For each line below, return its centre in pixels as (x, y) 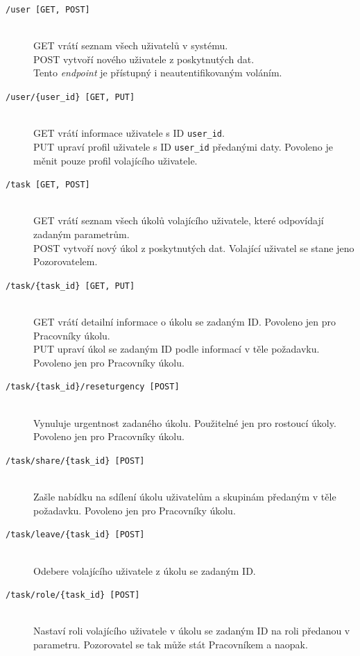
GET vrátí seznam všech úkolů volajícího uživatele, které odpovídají (179, 220)
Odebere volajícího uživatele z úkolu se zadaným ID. (145, 570)
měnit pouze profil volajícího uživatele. (115, 160)
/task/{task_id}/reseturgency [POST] (93, 387)
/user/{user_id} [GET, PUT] (70, 98)
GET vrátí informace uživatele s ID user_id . (129, 133)
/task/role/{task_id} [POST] (73, 595)
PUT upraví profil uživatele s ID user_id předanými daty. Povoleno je (183, 146)
